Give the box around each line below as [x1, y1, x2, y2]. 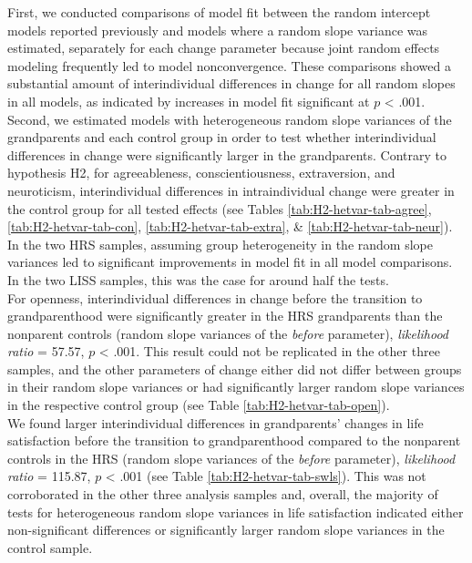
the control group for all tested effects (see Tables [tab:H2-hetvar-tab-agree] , [7, 199, 432, 218]
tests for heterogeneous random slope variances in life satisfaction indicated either [7, 502, 464, 521]
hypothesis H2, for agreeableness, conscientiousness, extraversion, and [7, 163, 395, 182]
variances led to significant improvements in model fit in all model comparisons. [7, 252, 453, 271]
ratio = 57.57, [7, 342, 85, 361]
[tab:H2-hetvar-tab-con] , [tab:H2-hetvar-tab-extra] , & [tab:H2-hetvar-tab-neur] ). [7, 217, 453, 236]
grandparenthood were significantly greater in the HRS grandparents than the [7, 306, 443, 325]
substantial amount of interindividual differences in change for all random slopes [7, 74, 456, 93]
